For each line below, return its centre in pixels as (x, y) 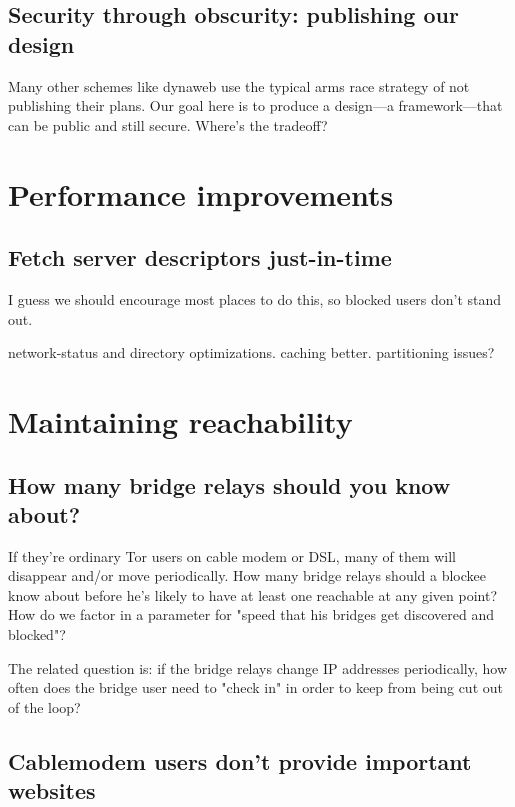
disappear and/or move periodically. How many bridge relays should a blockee (247, 575)
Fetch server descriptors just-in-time (200, 257)
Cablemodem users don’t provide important (240, 760)
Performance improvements (201, 193)
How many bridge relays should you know (229, 484)
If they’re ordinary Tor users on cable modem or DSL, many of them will (232, 555)
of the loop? (44, 706)
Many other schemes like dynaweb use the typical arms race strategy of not (239, 85)
